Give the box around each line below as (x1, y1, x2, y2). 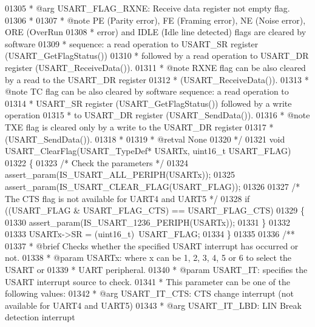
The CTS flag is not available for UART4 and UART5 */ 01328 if (5, 192, 250, 204)
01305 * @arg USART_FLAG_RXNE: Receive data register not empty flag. (5, 2, 290, 14)
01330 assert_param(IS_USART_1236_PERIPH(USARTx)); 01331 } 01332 (5, 215, 291, 228)
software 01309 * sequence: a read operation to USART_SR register (5, 37, 259, 50)
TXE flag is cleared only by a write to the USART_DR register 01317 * (5, 120, 274, 133)
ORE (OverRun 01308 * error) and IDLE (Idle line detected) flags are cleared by (5, 25, 307, 38)
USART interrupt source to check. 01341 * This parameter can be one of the (5, 275, 290, 288)
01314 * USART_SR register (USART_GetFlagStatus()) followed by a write (5, 96, 292, 109)
